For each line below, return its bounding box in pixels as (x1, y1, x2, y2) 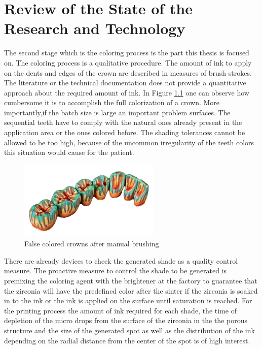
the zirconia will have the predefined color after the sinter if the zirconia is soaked (4, 285, 258, 296)
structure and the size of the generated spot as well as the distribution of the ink (4, 325, 255, 335)
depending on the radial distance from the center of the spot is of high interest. (4, 335, 250, 345)
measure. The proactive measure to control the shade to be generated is (4, 265, 227, 276)
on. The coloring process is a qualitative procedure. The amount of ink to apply (4, 57, 252, 68)
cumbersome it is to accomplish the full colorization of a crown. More (4, 97, 220, 108)
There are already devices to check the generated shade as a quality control (4, 255, 238, 266)
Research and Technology (4, 18, 185, 39)
